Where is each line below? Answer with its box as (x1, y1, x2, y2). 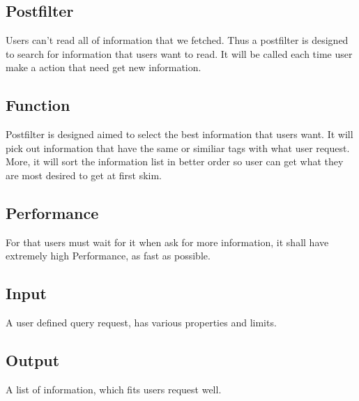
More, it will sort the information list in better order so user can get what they (6, 154, 344, 169)
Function (6, 94, 70, 116)
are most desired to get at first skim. (6, 167, 162, 182)
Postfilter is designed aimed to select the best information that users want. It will (6, 127, 353, 142)
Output (6, 349, 60, 371)
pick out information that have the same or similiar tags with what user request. (6, 140, 350, 155)
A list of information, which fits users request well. (6, 381, 222, 396)
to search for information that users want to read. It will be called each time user (6, 46, 353, 61)
